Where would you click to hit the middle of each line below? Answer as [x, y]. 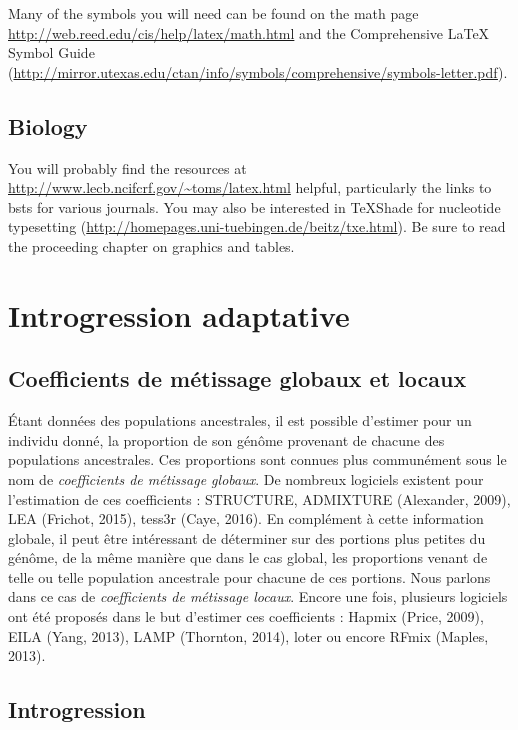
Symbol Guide [51, 52]
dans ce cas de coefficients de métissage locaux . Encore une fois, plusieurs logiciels [258, 596]
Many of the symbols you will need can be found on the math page [213, 13]
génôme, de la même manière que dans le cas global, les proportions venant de [248, 557]
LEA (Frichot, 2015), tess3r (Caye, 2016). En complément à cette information [246, 518]
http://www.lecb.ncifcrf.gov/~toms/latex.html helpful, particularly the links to [250, 187]
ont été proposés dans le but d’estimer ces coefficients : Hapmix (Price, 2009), [246, 616]
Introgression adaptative [179, 314]
